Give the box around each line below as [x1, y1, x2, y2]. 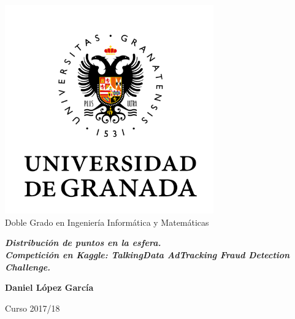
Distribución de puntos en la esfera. [5, 236, 161, 249]
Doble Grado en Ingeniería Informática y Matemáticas [5, 215, 209, 228]
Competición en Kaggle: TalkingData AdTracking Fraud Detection [5, 248, 290, 261]
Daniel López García [5, 281, 94, 294]
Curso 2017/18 [5, 301, 60, 314]
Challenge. [5, 260, 51, 273]
